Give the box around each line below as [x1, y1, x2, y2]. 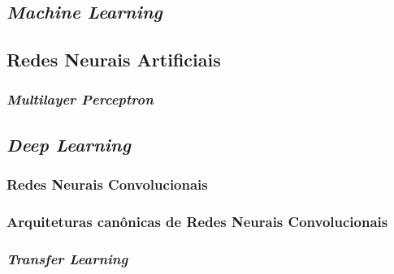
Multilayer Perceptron [6, 89, 154, 109]
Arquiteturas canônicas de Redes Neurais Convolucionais [6, 211, 388, 231]
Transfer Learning [6, 248, 128, 268]
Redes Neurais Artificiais [6, 47, 221, 72]
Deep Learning [6, 131, 131, 156]
